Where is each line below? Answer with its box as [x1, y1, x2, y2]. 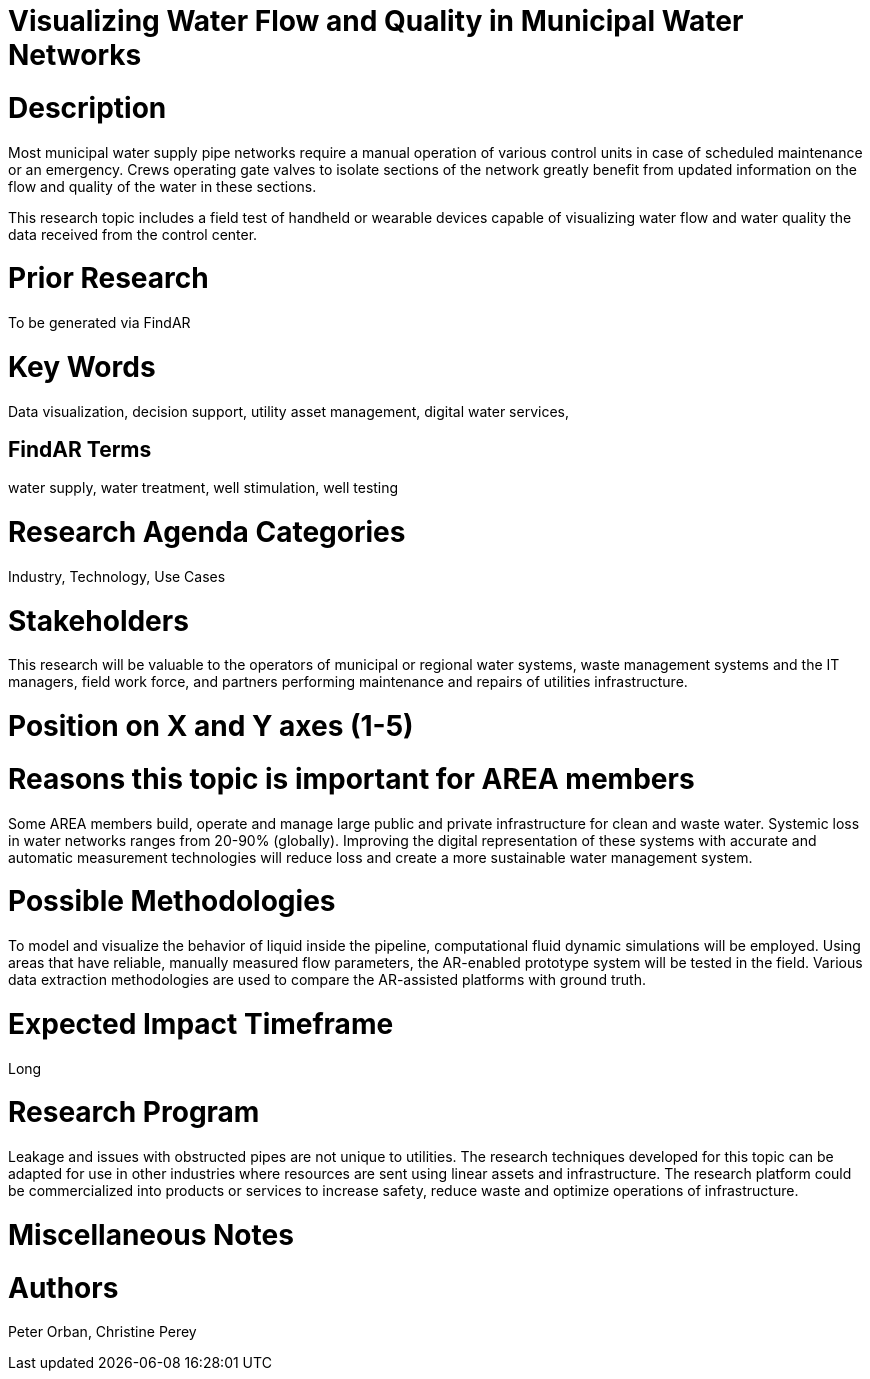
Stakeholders [8, 603, 189, 638]
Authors [8, 1270, 119, 1305]
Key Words [8, 349, 156, 384]
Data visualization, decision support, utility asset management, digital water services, [8, 402, 569, 420]
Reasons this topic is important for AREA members [8, 761, 695, 796]
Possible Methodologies [8, 884, 336, 919]
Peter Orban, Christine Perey [8, 1323, 197, 1341]
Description [8, 90, 167, 125]
